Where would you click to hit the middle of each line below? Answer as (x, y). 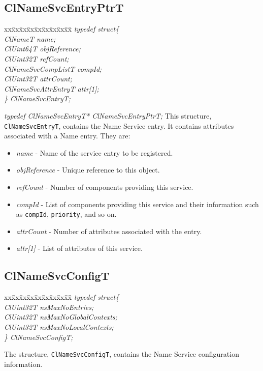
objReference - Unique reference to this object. (88, 170)
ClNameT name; (30, 38)
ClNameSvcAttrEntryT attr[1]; (52, 88)
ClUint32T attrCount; (38, 79)
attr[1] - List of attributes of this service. (79, 248)
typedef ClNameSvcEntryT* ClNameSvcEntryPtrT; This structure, (108, 115)
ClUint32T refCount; (37, 58)
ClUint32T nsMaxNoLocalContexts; (59, 327)
